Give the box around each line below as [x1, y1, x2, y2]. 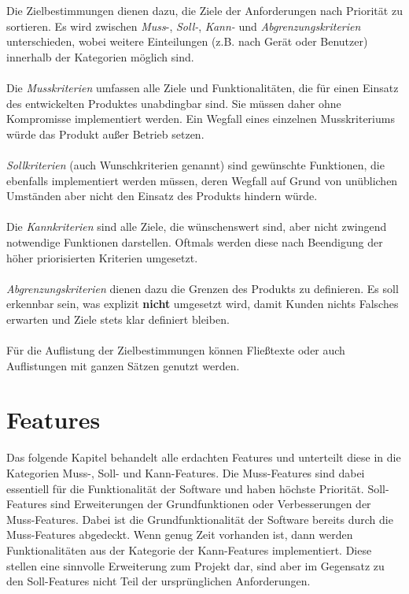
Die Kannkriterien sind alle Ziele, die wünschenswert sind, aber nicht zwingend [6, 218, 387, 235]
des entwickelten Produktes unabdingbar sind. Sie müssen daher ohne [6, 95, 341, 111]
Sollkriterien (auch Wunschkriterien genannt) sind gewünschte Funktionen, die [6, 156, 385, 173]
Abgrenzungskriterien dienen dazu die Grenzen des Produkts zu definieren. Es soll [6, 280, 399, 296]
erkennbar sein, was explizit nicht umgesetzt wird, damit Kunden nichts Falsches [6, 295, 399, 312]
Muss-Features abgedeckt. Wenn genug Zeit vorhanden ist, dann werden [6, 526, 353, 543]
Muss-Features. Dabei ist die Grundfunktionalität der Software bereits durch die [6, 510, 393, 527]
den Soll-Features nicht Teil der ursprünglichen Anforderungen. [6, 573, 311, 589]
